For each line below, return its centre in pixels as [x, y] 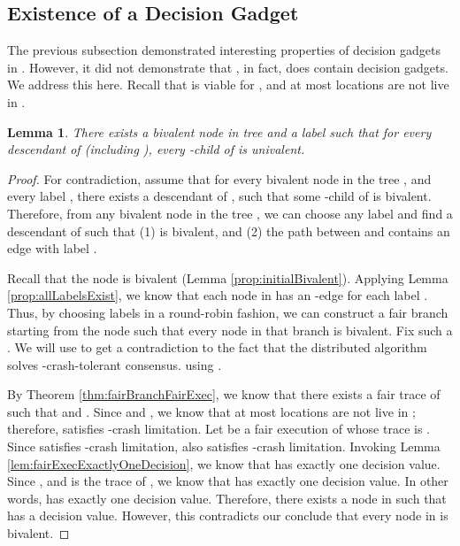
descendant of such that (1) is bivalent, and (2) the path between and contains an [229, 231]
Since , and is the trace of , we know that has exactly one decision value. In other [228, 481]
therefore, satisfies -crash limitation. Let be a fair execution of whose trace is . [218, 429]
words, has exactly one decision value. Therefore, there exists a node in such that [227, 498]
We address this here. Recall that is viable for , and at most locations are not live [228, 85]
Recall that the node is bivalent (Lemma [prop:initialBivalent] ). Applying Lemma [228, 277]
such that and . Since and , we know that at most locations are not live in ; [211, 411]
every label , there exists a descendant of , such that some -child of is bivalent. [219, 196]
